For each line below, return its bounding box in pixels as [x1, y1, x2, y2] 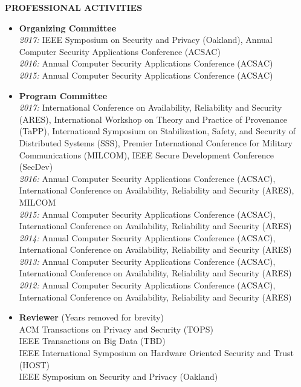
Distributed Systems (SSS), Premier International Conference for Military [19, 136, 293, 149]
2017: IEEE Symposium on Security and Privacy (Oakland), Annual [19, 33, 273, 46]
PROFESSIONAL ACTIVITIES [5, 1, 143, 13]
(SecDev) [19, 160, 53, 173]
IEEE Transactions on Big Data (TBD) [19, 334, 166, 347]
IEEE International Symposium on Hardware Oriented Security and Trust [19, 346, 294, 359]
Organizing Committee [19, 21, 117, 34]
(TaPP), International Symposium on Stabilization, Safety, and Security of [19, 125, 296, 137]
